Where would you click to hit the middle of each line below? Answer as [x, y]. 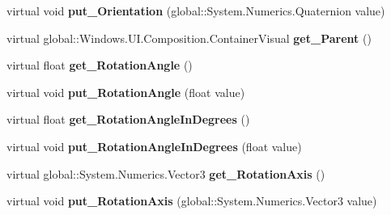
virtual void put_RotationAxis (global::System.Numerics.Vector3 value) [192, 201]
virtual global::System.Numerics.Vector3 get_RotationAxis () [166, 173]
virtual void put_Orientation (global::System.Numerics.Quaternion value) [196, 11]
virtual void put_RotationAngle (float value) [126, 92]
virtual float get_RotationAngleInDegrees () [128, 119]
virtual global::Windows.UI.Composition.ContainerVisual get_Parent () [189, 38]
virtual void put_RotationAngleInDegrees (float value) [154, 146]
